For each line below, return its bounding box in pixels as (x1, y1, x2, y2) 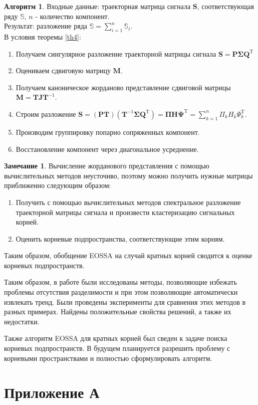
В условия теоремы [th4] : (4, 31, 81, 42)
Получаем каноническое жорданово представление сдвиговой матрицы (16, 82, 231, 92)
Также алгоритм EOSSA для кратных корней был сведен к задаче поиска (4, 333, 227, 343)
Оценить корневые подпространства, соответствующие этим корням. (16, 233, 225, 244)
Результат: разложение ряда (4, 21, 87, 31)
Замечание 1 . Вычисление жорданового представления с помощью (4, 160, 209, 171)
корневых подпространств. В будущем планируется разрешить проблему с (4, 343, 230, 353)
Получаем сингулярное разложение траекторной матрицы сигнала (16, 48, 216, 59)
